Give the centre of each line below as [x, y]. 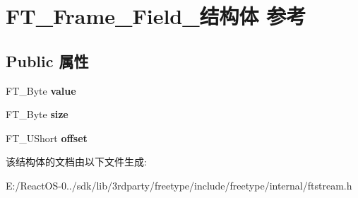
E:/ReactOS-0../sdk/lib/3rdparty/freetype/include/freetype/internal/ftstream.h [179, 185]
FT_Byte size [37, 114]
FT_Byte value [41, 90]
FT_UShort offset [47, 138]
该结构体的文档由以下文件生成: [76, 162]
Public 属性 [47, 60]
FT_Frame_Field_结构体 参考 [156, 16]
